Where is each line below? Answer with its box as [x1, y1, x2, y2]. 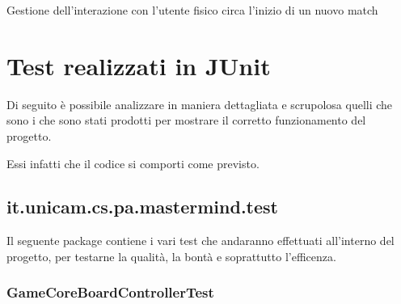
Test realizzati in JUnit [6, 49, 271, 82]
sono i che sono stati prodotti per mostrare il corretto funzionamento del [6, 112, 366, 129]
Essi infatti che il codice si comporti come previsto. [6, 154, 260, 171]
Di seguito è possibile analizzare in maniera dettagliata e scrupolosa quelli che [6, 95, 393, 112]
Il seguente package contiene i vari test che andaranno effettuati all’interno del [6, 232, 395, 249]
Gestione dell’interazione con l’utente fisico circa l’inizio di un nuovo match [6, 2, 378, 18]
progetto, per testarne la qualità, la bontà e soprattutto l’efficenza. [6, 247, 336, 264]
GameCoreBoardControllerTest [6, 282, 214, 302]
